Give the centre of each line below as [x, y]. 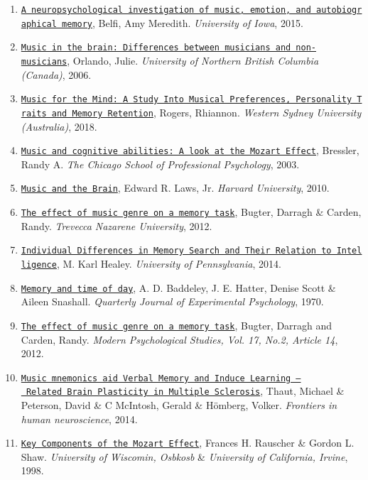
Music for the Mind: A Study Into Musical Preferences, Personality [186, 100]
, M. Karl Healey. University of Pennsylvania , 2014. [169, 263]
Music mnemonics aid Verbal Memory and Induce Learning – [161, 378]
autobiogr [339, 10]
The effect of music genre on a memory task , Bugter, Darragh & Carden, [191, 212]
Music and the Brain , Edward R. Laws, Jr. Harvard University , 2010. [175, 188]
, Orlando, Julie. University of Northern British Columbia [193, 60]
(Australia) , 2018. [59, 126]
